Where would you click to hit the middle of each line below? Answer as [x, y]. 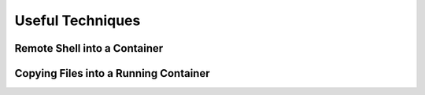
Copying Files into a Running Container [112, 73]
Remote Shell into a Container [89, 48]
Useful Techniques [78, 20]
